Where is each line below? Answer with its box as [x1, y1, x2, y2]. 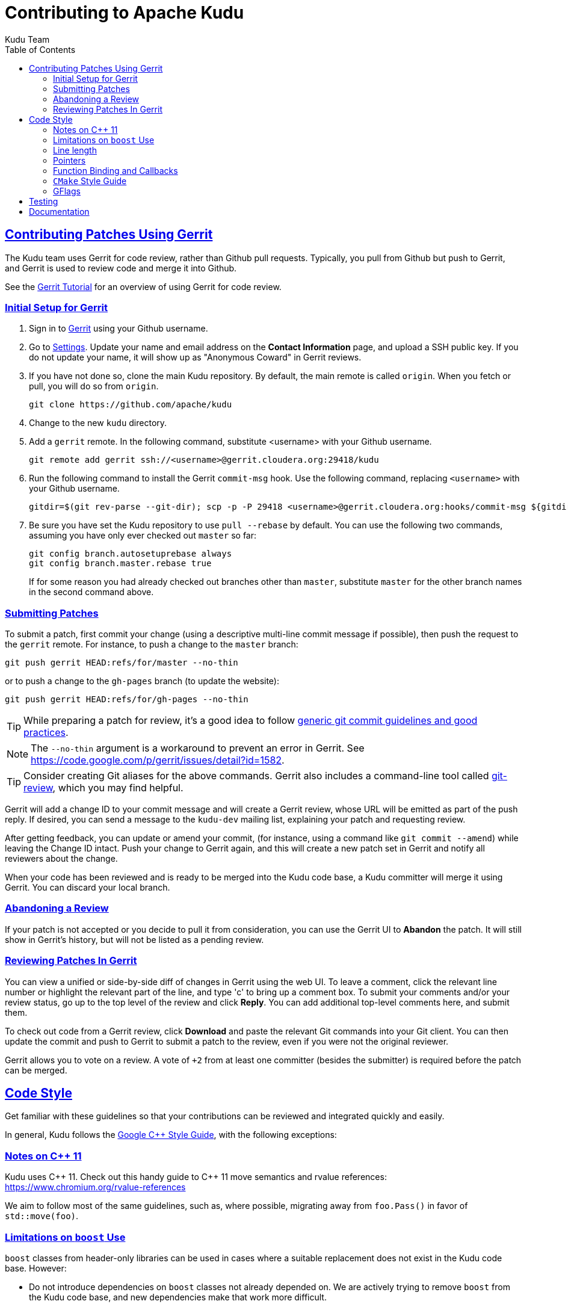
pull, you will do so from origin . [29, 381, 159, 392]
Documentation [29, 206, 90, 217]
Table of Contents [5, 44, 76, 55]
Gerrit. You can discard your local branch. [5, 882, 170, 893]
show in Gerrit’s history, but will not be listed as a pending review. [5, 934, 264, 945]
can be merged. [5, 1064, 67, 1075]
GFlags [53, 185, 81, 196]
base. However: [5, 1262, 67, 1273]
